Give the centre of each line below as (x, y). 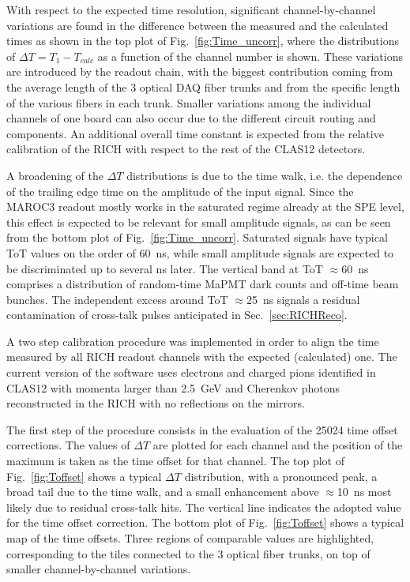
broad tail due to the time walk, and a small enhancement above (163, 492)
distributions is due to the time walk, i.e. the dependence (265, 175)
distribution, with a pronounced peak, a (281, 476)
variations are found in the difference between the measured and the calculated (197, 25)
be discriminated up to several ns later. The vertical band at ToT (165, 268)
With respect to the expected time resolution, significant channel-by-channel (191, 9)
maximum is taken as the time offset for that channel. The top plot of (176, 461)
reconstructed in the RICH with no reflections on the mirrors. (156, 403)
